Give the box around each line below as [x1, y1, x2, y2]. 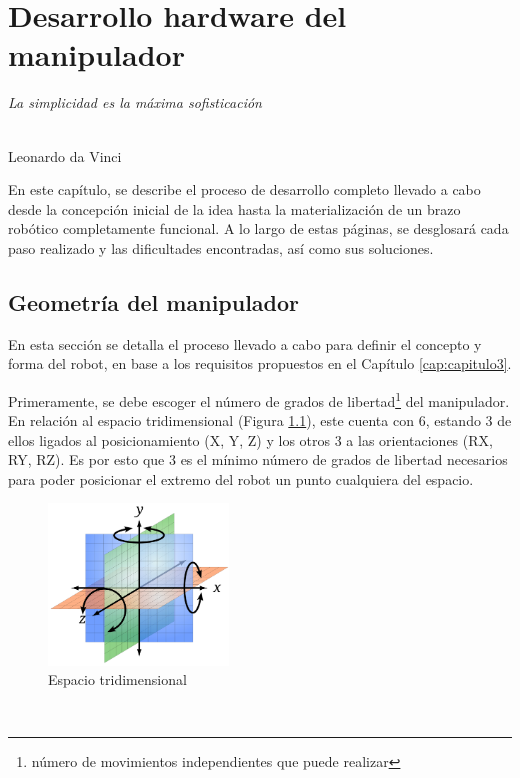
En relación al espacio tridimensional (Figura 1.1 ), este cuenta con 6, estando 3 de [8, 410, 512, 431]
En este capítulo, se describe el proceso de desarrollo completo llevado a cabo [8, 179, 481, 200]
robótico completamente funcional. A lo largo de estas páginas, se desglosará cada [8, 218, 509, 239]
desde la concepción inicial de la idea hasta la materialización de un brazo [8, 198, 461, 219]
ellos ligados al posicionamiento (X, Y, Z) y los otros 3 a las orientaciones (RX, [8, 429, 493, 450]
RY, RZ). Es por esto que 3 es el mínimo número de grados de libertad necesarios [8, 449, 508, 470]
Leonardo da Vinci [8, 145, 122, 166]
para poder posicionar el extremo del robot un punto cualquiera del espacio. [8, 468, 474, 489]
